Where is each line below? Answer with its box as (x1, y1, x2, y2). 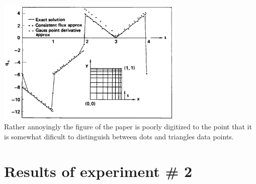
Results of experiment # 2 (4, 160, 193, 181)
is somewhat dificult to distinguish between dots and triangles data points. (4, 131, 234, 142)
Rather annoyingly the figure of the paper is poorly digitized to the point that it (4, 121, 252, 132)
